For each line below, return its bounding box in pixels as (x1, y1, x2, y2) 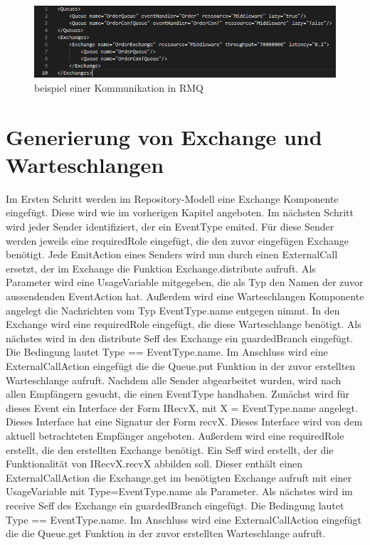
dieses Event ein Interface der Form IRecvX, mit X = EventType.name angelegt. (6, 400, 358, 415)
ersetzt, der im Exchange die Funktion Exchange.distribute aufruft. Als (6, 260, 316, 275)
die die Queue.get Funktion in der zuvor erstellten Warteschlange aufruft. (6, 526, 326, 541)
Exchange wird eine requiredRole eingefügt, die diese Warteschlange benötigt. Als (6, 317, 361, 332)
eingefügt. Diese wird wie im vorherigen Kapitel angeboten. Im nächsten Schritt (6, 205, 354, 220)
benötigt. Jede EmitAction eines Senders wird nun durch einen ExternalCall (6, 247, 338, 262)
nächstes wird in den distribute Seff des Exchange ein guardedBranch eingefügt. (6, 330, 354, 345)
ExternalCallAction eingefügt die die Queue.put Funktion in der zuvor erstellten (6, 359, 356, 373)
